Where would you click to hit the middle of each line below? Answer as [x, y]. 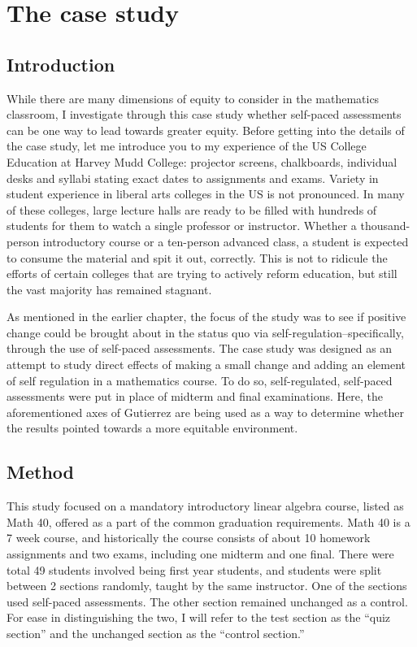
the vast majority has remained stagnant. [109, 289]
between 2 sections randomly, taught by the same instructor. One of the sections [207, 586]
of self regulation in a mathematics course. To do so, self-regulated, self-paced [200, 380]
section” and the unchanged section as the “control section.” [156, 633]
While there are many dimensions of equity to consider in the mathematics [193, 98]
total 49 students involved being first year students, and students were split [194, 569]
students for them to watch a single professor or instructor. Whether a [182, 226]
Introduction [61, 64]
